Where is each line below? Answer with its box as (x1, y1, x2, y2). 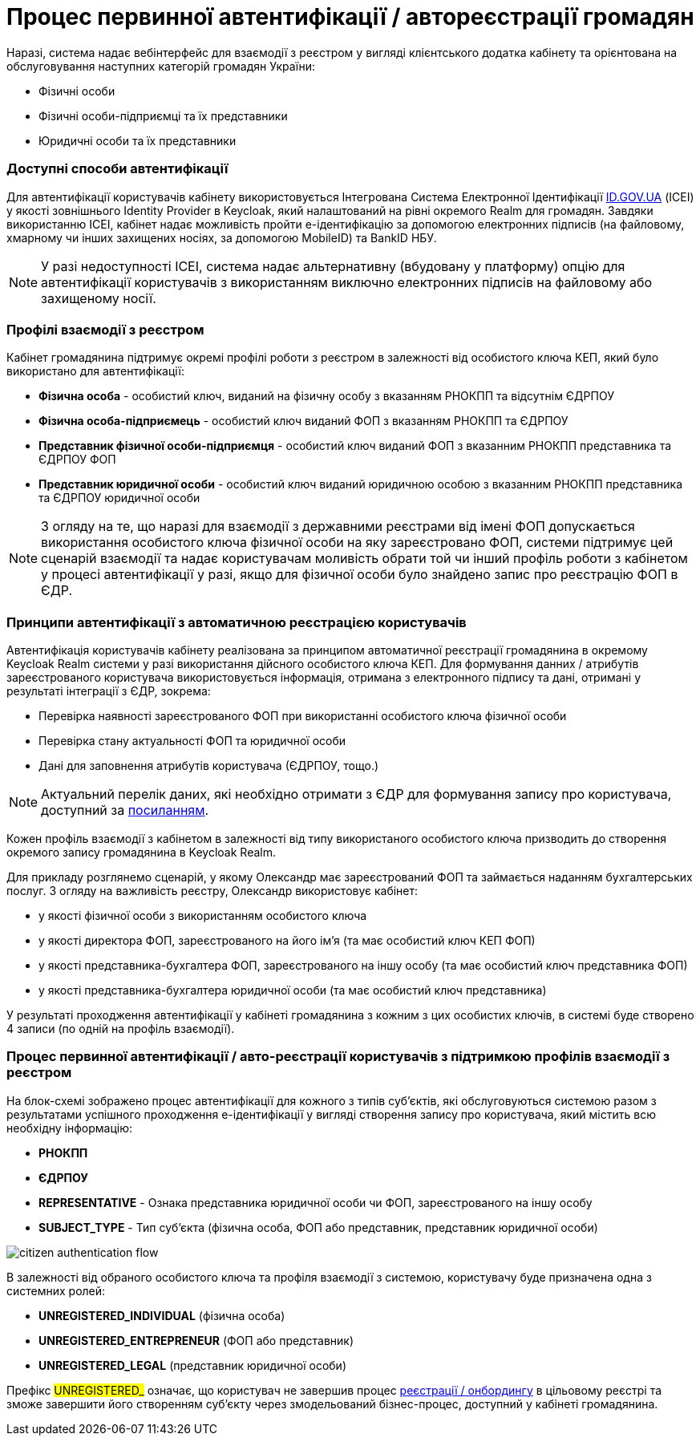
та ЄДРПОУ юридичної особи (38, 491, 200, 505)
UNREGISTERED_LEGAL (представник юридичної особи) (38, 1358, 346, 1372)
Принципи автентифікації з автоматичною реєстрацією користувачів (6, 614, 467, 630)
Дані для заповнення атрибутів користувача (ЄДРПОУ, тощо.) (38, 759, 379, 772)
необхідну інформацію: (6, 1120, 133, 1135)
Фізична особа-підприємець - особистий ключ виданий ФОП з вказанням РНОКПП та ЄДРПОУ (38, 414, 568, 428)
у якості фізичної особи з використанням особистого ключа (38, 909, 367, 922)
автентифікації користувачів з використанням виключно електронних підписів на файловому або (41, 273, 653, 290)
